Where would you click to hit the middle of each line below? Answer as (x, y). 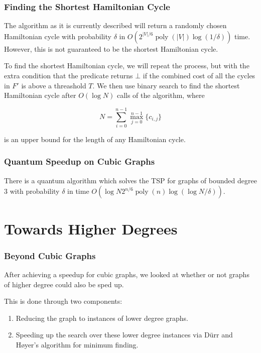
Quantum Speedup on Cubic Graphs (80, 161)
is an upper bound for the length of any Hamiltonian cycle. (95, 139)
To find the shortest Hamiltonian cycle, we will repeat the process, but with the (127, 66)
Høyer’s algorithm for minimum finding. (77, 344)
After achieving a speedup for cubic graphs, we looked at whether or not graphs (127, 274)
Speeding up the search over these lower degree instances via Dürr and (124, 335)
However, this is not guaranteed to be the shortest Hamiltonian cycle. (111, 48)
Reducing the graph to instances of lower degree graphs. (102, 318)
